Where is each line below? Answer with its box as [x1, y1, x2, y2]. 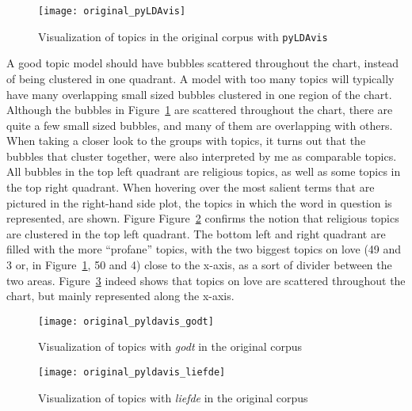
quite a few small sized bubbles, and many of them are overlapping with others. [6, 116, 393, 133]
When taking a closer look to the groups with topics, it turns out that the [6, 132, 366, 149]
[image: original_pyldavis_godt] [38, 315, 214, 327]
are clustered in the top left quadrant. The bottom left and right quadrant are [6, 225, 386, 242]
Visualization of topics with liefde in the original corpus [38, 389, 308, 405]
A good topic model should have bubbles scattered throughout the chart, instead [6, 55, 399, 71]
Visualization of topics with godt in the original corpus [38, 338, 303, 355]
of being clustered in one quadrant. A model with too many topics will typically [6, 70, 395, 86]
